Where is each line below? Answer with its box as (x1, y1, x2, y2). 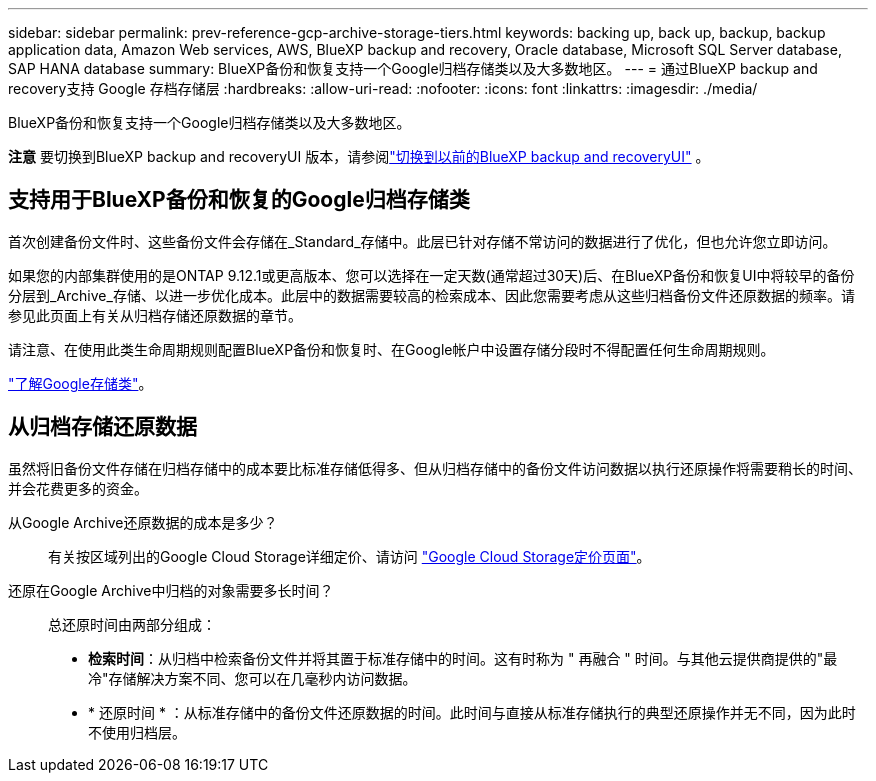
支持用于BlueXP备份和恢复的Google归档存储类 (8, 187, 470, 213)
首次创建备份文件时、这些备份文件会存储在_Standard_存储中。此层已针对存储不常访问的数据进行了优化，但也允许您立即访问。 (8, 232, 837, 250)
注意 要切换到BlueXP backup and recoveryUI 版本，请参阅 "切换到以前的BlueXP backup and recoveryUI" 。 (8, 148, 710, 165)
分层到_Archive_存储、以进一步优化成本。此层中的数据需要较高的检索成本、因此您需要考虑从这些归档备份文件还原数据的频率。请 (8, 286, 855, 304)
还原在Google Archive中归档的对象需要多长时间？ (8, 581, 334, 599)
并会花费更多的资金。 (8, 479, 148, 497)
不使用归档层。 (88, 723, 186, 741)
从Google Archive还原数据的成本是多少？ (8, 513, 278, 531)
